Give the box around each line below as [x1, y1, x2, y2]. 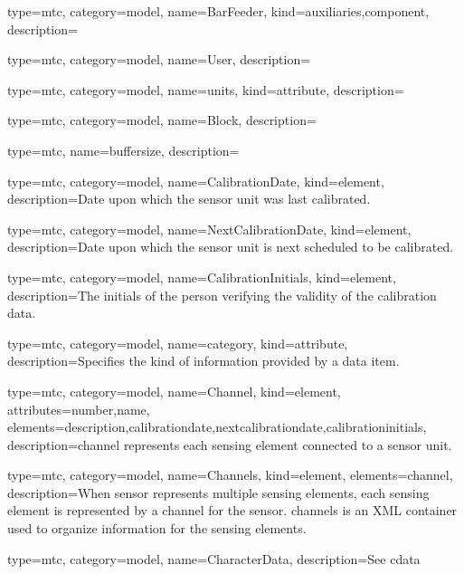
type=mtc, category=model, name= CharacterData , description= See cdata [7, 549, 421, 568]
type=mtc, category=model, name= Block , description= [7, 110, 317, 129]
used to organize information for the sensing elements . [7, 519, 307, 538]
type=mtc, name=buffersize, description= [7, 140, 240, 159]
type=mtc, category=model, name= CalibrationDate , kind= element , [7, 171, 384, 190]
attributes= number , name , [7, 399, 150, 418]
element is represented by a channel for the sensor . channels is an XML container [7, 501, 458, 520]
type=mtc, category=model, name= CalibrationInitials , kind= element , [7, 267, 396, 286]
